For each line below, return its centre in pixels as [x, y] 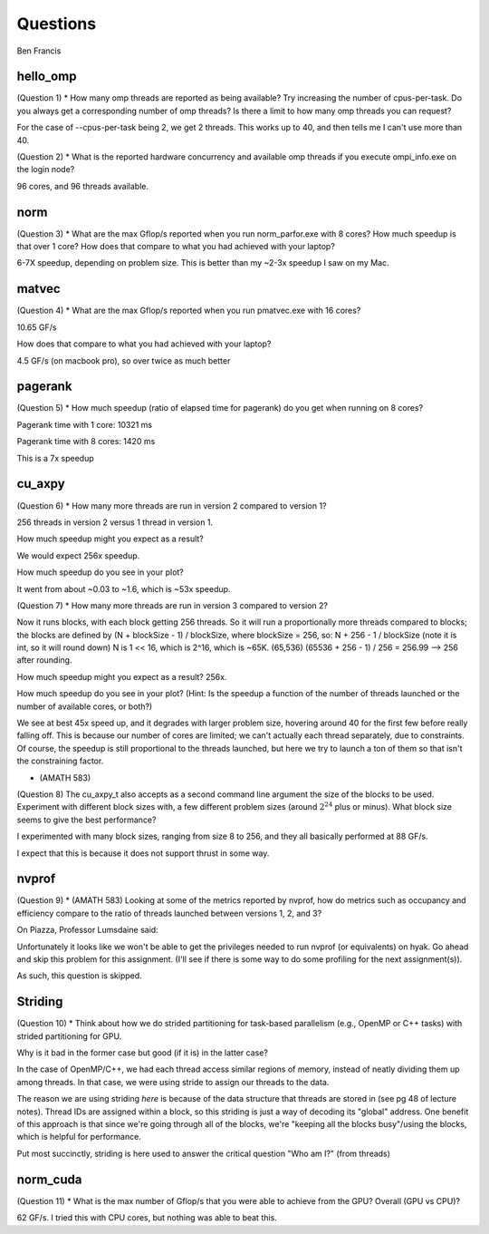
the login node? [46, 170]
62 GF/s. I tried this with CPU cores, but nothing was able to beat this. [147, 1218]
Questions [57, 24]
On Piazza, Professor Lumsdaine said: [87, 930]
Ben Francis [39, 51]
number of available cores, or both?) [85, 706]
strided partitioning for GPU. [69, 1036]
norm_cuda [49, 1179]
